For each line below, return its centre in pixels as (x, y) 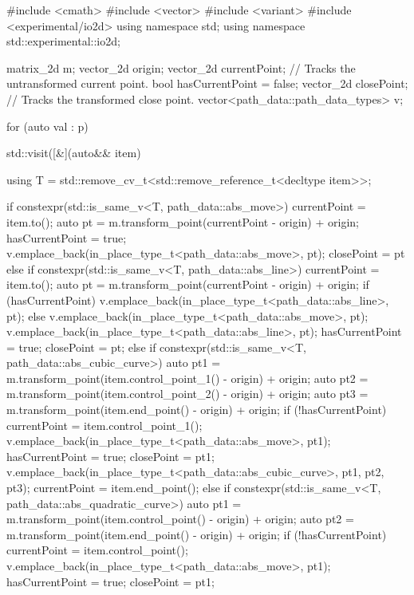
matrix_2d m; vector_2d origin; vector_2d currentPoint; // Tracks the (181, 67)
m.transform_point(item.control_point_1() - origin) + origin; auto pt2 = (187, 378)
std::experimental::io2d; (63, 41)
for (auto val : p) (47, 126)
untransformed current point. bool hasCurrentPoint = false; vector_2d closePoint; (207, 83)
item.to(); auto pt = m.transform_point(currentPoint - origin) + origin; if (188, 284)
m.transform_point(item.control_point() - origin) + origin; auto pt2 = (180, 519)
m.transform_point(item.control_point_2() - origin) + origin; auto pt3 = (187, 394)
